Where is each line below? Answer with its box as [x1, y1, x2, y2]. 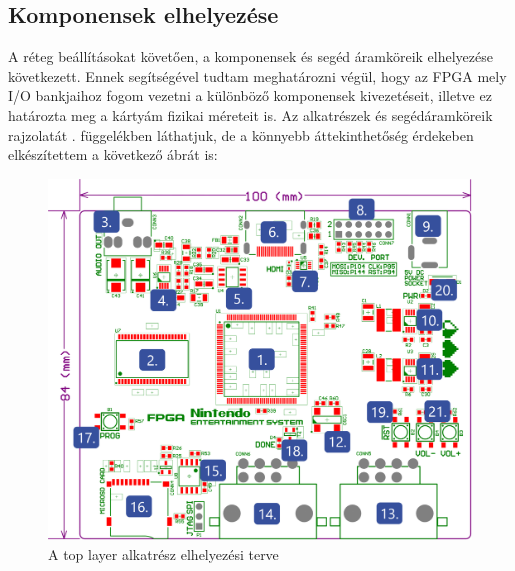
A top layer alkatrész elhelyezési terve [48, 543, 279, 564]
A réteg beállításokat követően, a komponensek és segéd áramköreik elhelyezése [8, 46, 493, 67]
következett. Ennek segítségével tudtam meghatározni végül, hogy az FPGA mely [8, 65, 507, 86]
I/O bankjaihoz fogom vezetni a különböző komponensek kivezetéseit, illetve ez [8, 85, 492, 106]
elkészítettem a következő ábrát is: [8, 144, 218, 165]
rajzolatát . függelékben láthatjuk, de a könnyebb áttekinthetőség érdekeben [8, 124, 474, 145]
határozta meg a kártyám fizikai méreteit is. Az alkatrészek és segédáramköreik [8, 104, 493, 125]
